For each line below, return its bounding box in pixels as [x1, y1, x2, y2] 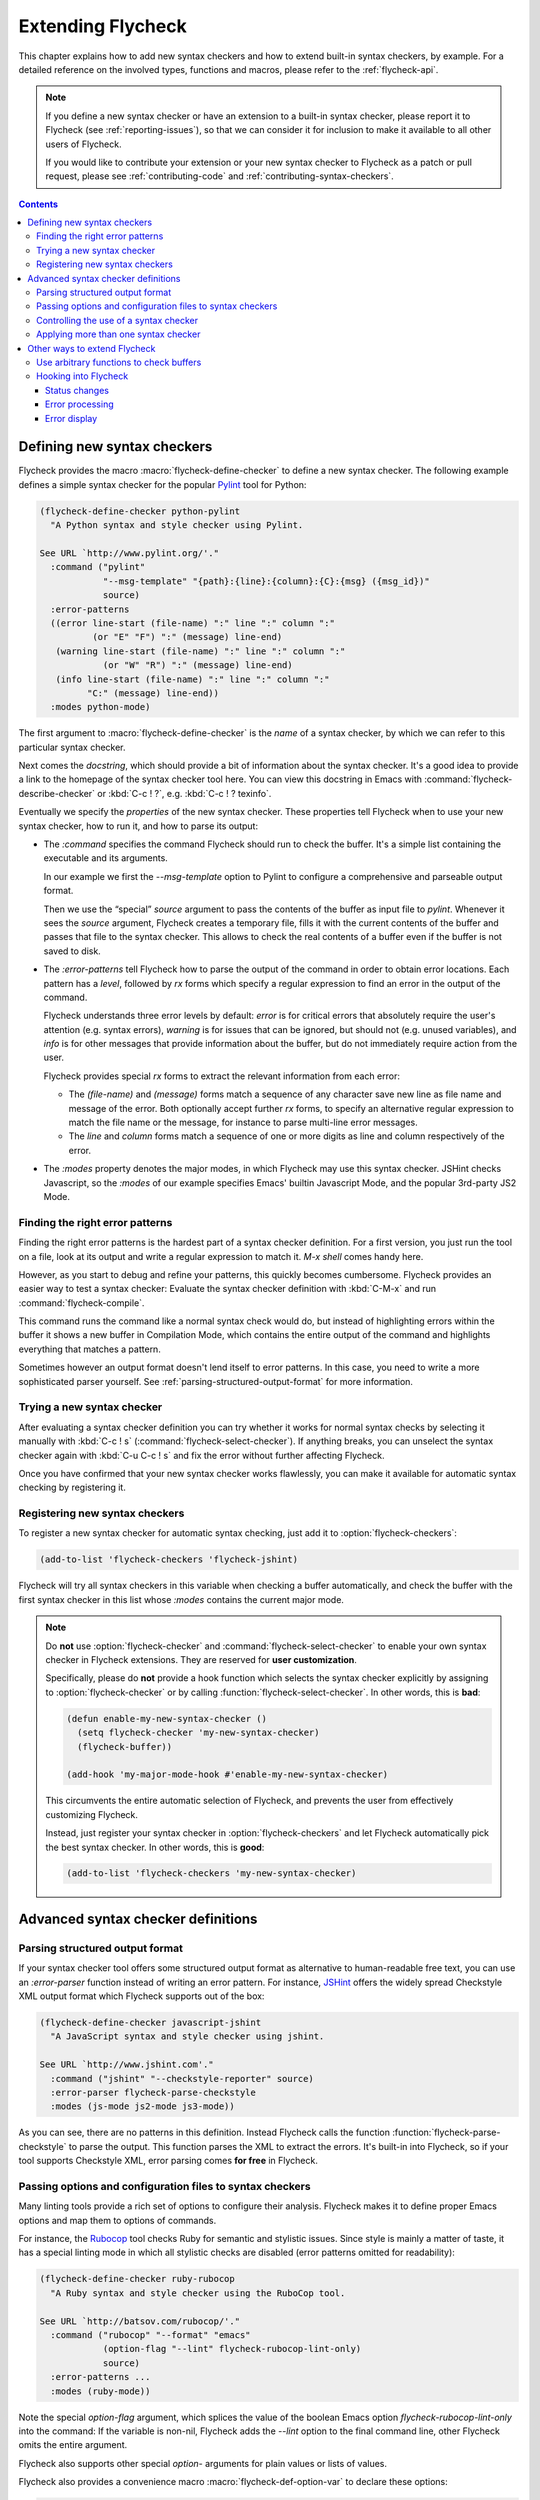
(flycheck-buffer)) [76, 1741, 173, 1752]
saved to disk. [43, 945, 102, 957]
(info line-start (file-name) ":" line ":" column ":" [55, 673, 330, 685]
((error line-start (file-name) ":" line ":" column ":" [50, 617, 335, 629]
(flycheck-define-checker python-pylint [39, 505, 240, 517]
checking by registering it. [18, 1481, 127, 1494]
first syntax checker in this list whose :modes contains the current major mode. [18, 1593, 345, 1605]
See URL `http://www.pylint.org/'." [39, 547, 220, 559]
